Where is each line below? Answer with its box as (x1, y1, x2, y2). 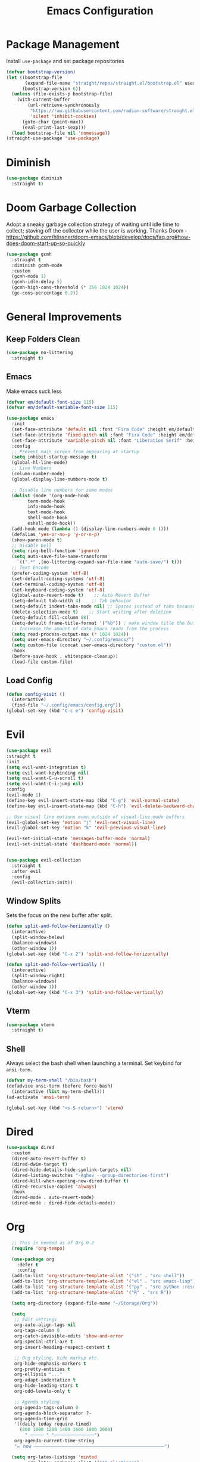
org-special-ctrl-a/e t (14, 1339, 73, 1345)
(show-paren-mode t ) (11, 537, 62, 543)
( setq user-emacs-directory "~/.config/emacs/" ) (11, 637, 135, 643)
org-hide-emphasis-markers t (14, 1361, 86, 1367)
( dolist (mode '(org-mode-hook (11, 493, 89, 498)
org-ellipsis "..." (14, 1371, 62, 1378)
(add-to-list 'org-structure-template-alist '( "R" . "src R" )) (11, 1289, 171, 1295)
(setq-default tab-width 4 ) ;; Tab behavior (11, 598, 132, 604)
